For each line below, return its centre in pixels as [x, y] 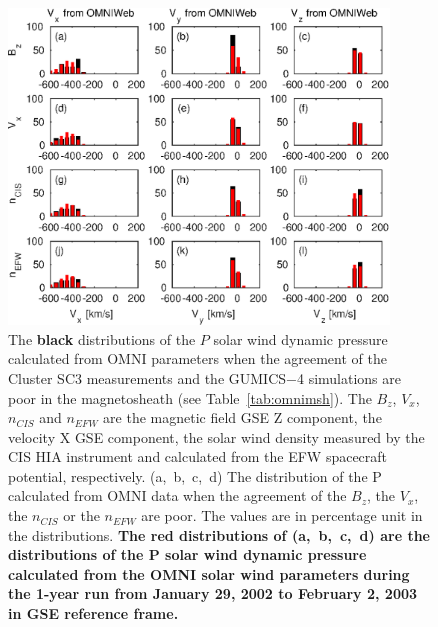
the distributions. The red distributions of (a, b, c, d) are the [219, 534]
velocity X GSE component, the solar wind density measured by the [216, 436]
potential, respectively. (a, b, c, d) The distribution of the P [195, 475]
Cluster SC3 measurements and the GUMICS [147, 377]
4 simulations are [348, 377]
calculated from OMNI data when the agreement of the [177, 495]
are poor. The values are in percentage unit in [282, 515]
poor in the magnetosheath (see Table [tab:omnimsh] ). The [190, 397]
